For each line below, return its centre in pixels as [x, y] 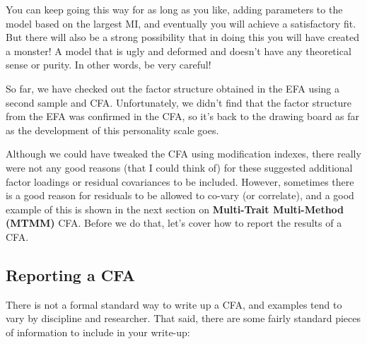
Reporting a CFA [70, 274]
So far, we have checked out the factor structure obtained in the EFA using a [173, 88]
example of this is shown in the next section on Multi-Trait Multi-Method [175, 209]
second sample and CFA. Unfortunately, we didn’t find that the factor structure [179, 102]
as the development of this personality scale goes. [112, 130]
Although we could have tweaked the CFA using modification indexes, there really [183, 154]
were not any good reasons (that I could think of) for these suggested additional [179, 167]
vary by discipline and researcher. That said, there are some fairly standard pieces [183, 318]
